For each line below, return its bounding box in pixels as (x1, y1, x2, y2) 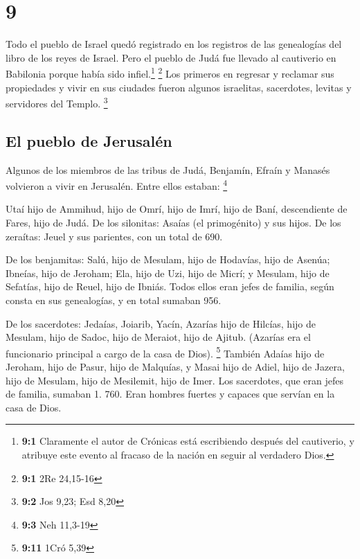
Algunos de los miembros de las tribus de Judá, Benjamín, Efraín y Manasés (6, 162, 330, 177)
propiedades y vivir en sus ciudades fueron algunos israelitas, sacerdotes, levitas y (6, 80, 352, 94)
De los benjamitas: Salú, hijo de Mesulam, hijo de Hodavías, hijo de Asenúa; (6, 252, 330, 267)
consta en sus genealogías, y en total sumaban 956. (6, 293, 222, 308)
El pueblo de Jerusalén (6, 130, 172, 151)
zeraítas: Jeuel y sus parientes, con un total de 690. (6, 229, 223, 243)
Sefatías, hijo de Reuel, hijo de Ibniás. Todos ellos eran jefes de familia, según (6, 279, 334, 294)
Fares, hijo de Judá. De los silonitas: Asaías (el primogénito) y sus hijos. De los (6, 215, 341, 230)
